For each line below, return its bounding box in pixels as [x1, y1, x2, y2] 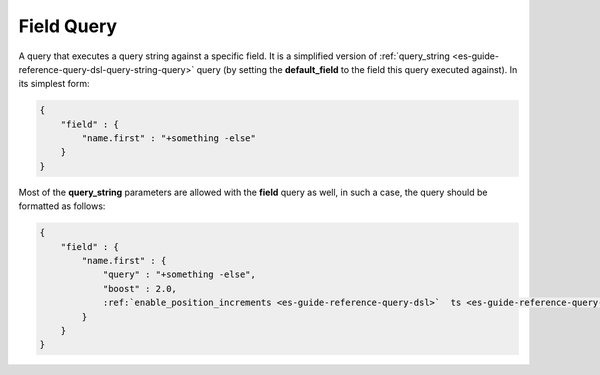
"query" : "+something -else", [102, 269, 257, 280]
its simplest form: [18, 78, 90, 90]
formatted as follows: [18, 200, 106, 212]
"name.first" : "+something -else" [81, 133, 257, 144]
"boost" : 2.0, [102, 283, 177, 294]
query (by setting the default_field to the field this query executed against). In [196, 63, 518, 75]
